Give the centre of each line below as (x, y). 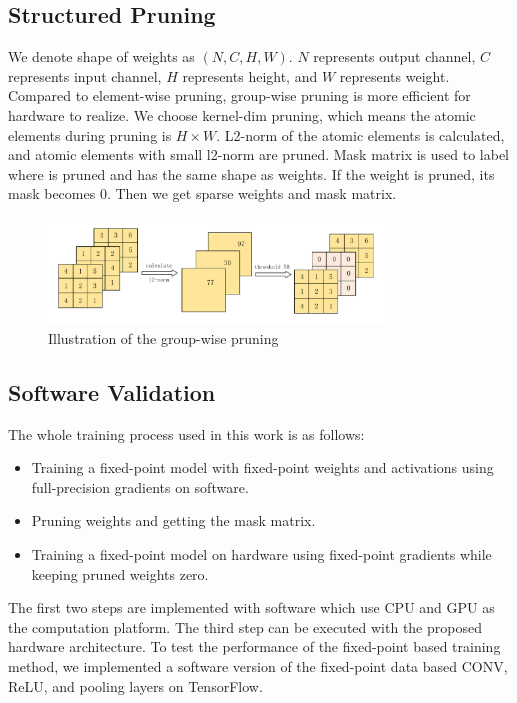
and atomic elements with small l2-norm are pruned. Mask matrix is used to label (259, 154)
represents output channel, (394, 56)
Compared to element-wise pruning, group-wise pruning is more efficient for (239, 95)
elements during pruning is (90, 134)
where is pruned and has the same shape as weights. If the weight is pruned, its (251, 173)
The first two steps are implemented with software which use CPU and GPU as (251, 607)
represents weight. (394, 75)
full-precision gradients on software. (140, 486)
